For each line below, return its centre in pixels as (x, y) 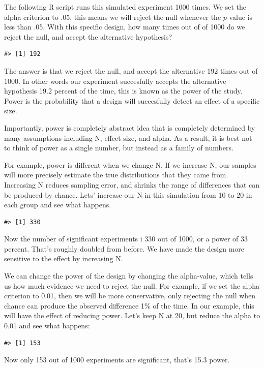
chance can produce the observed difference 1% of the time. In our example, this (129, 305)
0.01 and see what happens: (47, 326)
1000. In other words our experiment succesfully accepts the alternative (115, 81)
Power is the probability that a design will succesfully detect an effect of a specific (132, 100)
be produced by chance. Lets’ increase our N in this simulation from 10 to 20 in (128, 194)
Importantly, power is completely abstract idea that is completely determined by (130, 127)
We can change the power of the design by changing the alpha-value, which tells (129, 276)
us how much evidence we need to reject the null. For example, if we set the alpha (132, 285)
